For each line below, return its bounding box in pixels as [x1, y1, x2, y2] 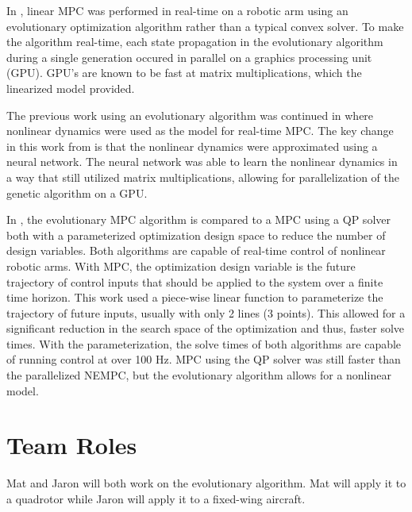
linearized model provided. [6, 79, 135, 96]
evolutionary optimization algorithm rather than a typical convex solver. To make [6, 17, 404, 34]
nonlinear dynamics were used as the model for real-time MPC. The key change [6, 122, 394, 139]
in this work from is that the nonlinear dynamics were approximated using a [6, 137, 378, 154]
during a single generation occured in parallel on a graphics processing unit [6, 48, 372, 65]
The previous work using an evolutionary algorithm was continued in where [6, 106, 374, 123]
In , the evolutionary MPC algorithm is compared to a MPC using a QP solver [6, 211, 391, 228]
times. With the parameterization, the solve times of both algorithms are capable [6, 335, 402, 352]
